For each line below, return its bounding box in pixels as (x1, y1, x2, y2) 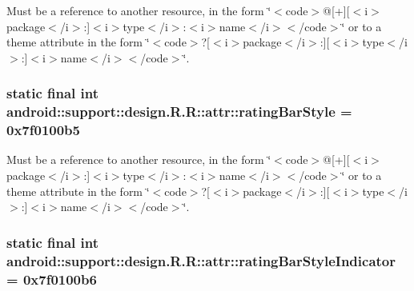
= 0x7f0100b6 (6, 269, 97, 289)
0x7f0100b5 (6, 120, 80, 140)
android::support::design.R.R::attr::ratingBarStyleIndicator (6, 250, 396, 270)
